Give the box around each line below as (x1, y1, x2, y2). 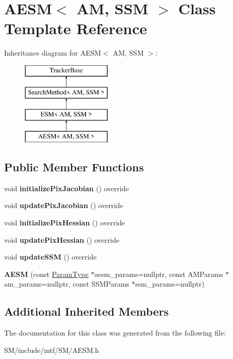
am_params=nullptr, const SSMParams (4, 278, 130, 289)
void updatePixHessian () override (4, 234, 119, 245)
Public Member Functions (4, 159, 144, 175)
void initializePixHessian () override (4, 217, 125, 228)
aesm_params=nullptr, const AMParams (94, 268, 223, 279)
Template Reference (4, 18, 147, 39)
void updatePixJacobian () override (4, 200, 123, 211)
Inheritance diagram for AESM (4, 47, 101, 58)
